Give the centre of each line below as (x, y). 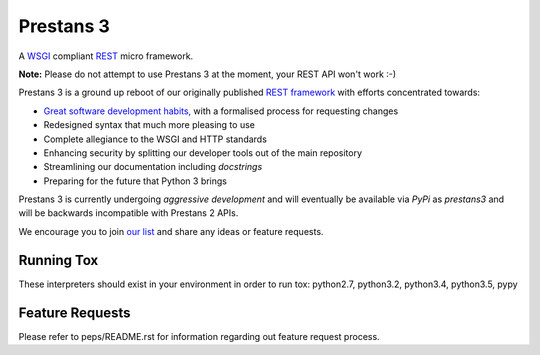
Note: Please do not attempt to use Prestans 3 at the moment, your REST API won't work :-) (207, 74)
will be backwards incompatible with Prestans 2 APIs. (128, 213)
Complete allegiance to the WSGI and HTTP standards (155, 139)
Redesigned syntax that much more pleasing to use (149, 125)
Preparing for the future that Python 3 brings (135, 181)
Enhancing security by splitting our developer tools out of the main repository (203, 152)
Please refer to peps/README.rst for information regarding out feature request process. (199, 336)
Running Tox (58, 260)
